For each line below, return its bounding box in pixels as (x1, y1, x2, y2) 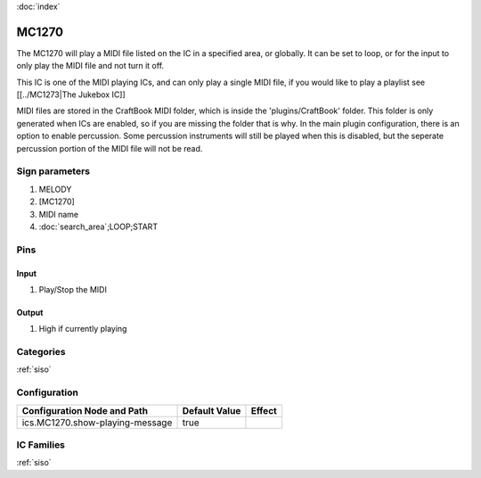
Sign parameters (16, 165, 91, 177)
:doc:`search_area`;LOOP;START (38, 221, 159, 232)
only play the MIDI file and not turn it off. (16, 61, 165, 71)
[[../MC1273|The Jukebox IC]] (16, 89, 126, 100)
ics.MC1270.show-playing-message (21, 416, 173, 428)
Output (16, 307, 44, 317)
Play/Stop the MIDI (38, 284, 107, 294)
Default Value (182, 404, 241, 416)
